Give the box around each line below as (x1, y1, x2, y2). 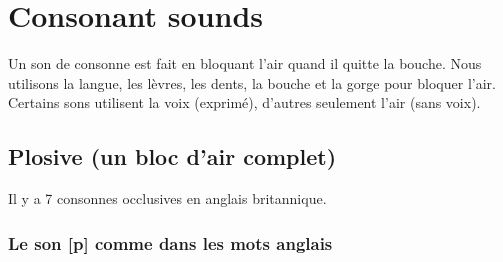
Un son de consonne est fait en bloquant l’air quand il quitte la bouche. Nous (8, 53, 482, 74)
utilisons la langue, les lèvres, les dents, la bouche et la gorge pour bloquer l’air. (8, 72, 496, 93)
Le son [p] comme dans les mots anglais (8, 230, 333, 255)
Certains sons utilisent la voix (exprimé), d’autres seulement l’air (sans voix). (8, 92, 481, 113)
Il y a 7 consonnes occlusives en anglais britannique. (8, 188, 327, 209)
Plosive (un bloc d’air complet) (8, 141, 337, 172)
